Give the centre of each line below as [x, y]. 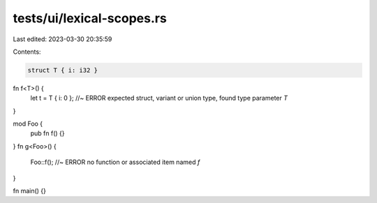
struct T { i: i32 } [62, 70]
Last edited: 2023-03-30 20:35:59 [62, 39]
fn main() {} [30, 191]
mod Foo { [28, 124]
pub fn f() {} [48, 133]
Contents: [27, 52]
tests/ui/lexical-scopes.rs [90, 18]
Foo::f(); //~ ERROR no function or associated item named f [115, 162]
